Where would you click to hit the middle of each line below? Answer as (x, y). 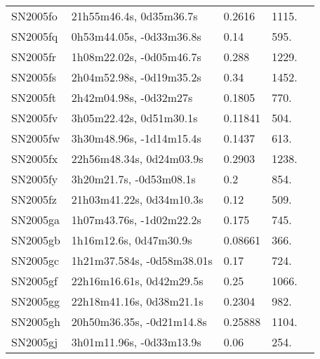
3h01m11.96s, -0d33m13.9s (136, 342)
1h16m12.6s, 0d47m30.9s (132, 240)
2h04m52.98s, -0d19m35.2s (136, 77)
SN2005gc (35, 260)
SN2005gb (36, 240)
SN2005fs (34, 77)
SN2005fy (35, 179)
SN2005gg (35, 301)
